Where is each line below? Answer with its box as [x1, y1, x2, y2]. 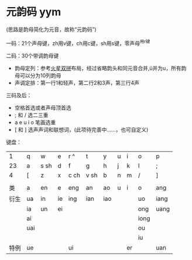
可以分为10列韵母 [19, 71, 61, 79]
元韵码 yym [6, 5, 61, 19]
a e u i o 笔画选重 [14, 118, 56, 126]
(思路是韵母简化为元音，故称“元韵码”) [6, 26, 97, 33]
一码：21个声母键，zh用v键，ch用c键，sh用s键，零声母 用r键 [6, 39, 150, 47]
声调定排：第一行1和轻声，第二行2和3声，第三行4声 [14, 79, 139, 86]
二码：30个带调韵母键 [6, 52, 59, 59]
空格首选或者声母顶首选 [14, 104, 71, 111]
